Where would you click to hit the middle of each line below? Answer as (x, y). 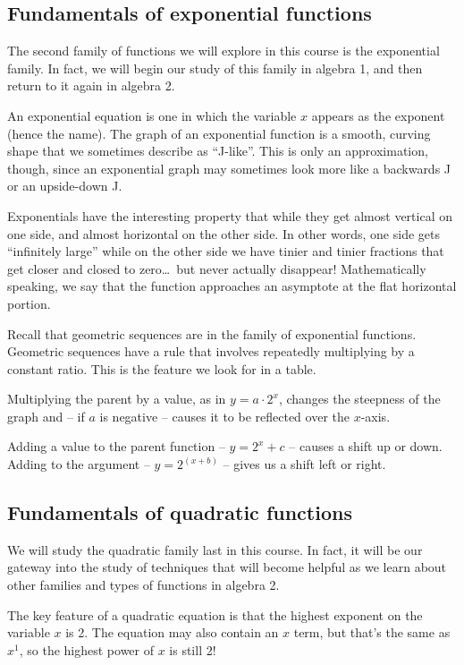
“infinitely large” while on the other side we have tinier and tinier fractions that (226, 251)
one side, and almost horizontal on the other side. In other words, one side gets (224, 233)
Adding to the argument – (79, 464)
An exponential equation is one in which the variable (152, 115)
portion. (29, 303)
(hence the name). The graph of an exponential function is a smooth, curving (219, 133)
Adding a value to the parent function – (116, 446)
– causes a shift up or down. (366, 446)
